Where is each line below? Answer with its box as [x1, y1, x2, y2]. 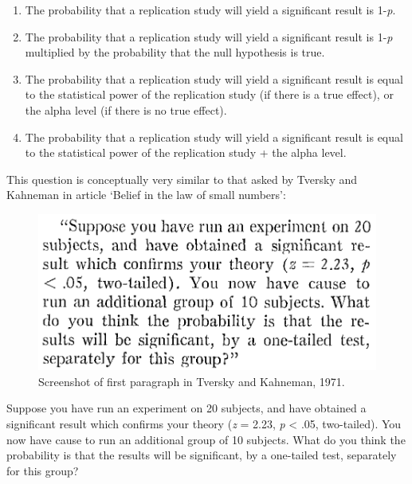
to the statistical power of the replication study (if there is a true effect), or [25, 86, 394, 103]
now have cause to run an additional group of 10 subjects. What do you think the [6, 431, 406, 447]
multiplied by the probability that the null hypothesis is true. [25, 44, 325, 60]
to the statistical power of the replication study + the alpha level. [25, 144, 347, 161]
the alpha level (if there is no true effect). [25, 101, 227, 118]
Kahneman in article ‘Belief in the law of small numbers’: [6, 186, 286, 203]
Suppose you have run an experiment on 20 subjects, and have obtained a [6, 400, 367, 416]
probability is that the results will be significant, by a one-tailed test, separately [6, 447, 397, 463]
